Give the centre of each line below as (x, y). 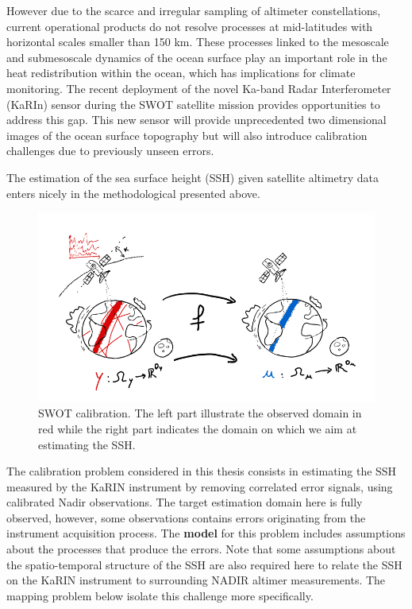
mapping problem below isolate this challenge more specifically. (160, 595)
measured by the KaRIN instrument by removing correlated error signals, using (200, 486)
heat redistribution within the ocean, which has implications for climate (181, 73)
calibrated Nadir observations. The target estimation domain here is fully (185, 502)
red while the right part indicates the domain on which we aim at (198, 428)
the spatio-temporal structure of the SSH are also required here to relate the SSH (204, 564)
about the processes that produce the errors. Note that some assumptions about (201, 549)
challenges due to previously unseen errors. (110, 151)
